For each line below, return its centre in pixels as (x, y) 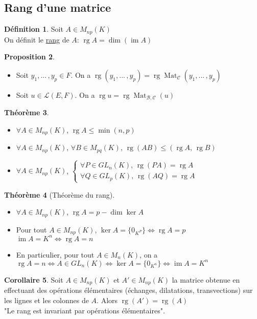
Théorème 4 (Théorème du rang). (60, 194)
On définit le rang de (37, 39)
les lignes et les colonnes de (46, 300)
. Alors (107, 300)
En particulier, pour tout (55, 254)
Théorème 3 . (27, 112)
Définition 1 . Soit (34, 29)
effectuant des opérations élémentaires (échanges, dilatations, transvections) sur (128, 290)
